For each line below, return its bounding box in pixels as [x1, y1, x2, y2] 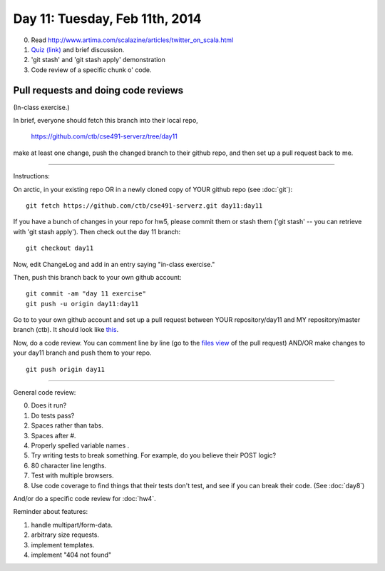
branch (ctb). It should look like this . [13, 325, 119, 334]
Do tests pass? [31, 411, 75, 420]
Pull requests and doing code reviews [13, 84, 184, 96]
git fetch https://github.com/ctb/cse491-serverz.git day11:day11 [26, 201, 263, 210]
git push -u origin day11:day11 [26, 300, 139, 308]
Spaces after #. [31, 431, 76, 440]
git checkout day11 [26, 244, 94, 253]
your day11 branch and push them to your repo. [13, 348, 152, 357]
